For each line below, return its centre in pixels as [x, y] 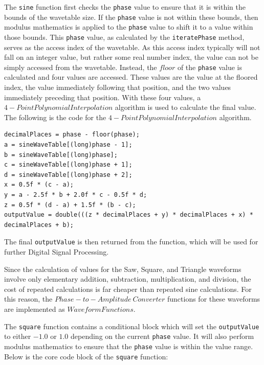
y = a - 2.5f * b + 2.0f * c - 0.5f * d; [76, 195]
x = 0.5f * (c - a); [39, 185]
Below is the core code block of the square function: [86, 356]
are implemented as [35, 309]
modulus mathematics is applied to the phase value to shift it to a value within [129, 27]
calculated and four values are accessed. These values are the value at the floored [131, 77]
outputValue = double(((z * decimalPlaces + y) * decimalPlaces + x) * [129, 215]
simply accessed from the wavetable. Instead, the [81, 67]
